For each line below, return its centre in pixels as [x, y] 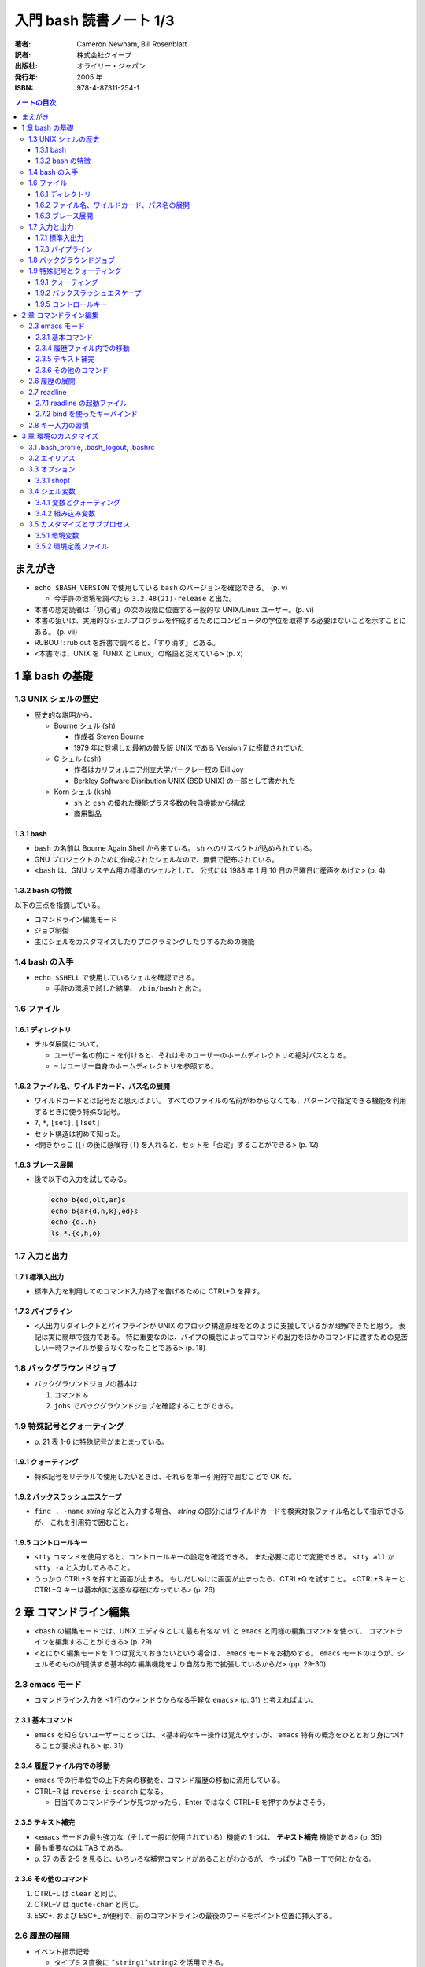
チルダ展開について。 [69, 1044]
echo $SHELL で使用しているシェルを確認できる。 [116, 977]
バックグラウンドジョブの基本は [86, 1384]
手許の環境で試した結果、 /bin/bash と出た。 [130, 988]
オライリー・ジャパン [111, 66]
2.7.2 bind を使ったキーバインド [87, 414]
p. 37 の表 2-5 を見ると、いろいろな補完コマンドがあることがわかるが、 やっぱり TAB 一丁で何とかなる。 [205, 1859]
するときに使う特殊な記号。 [79, 1111]
